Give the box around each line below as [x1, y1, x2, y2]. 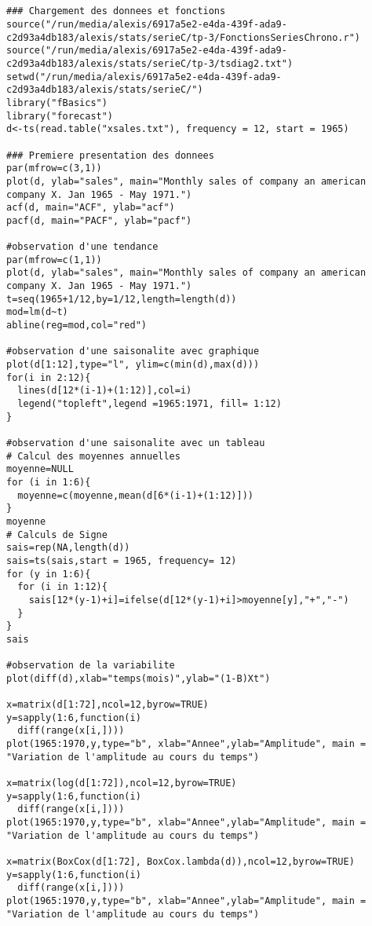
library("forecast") [6, 110, 114, 122]
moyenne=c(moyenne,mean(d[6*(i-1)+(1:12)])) [17, 489, 253, 501]
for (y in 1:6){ [6, 568, 91, 580]
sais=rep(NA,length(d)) [6, 542, 130, 554]
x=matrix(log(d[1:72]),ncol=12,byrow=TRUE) [6, 778, 237, 789]
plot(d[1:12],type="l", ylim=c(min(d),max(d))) [6, 359, 260, 371]
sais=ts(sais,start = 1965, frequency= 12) [6, 555, 237, 566]
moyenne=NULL [6, 463, 74, 475]
